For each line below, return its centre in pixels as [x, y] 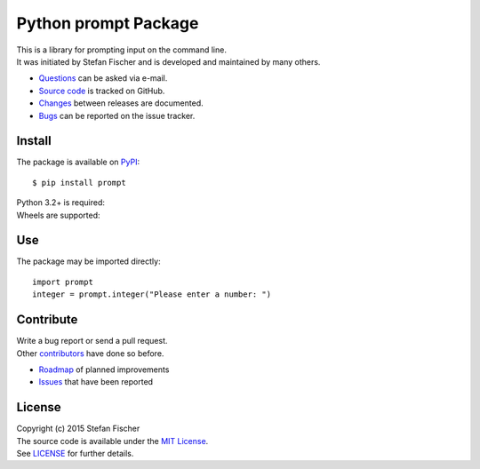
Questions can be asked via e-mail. [103, 78]
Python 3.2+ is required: [61, 203]
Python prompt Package [108, 23]
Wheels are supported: [59, 215]
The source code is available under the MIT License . [112, 441]
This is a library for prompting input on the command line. [121, 50]
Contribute [47, 320]
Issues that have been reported [96, 382]
